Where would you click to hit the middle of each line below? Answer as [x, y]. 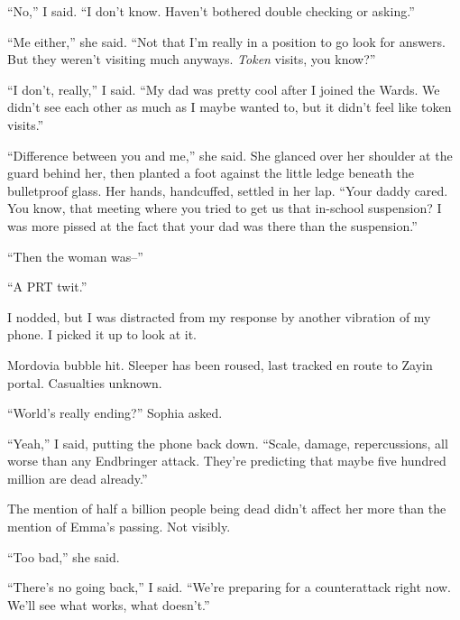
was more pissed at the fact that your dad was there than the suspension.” [212, 225]
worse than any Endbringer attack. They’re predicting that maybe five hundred [227, 461]
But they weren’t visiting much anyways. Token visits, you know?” [192, 59]
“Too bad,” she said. [64, 556]
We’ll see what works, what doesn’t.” [109, 604]
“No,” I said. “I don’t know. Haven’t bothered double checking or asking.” [211, 11]
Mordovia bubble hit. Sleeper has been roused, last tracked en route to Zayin [220, 364]
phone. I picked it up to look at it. [102, 334]
